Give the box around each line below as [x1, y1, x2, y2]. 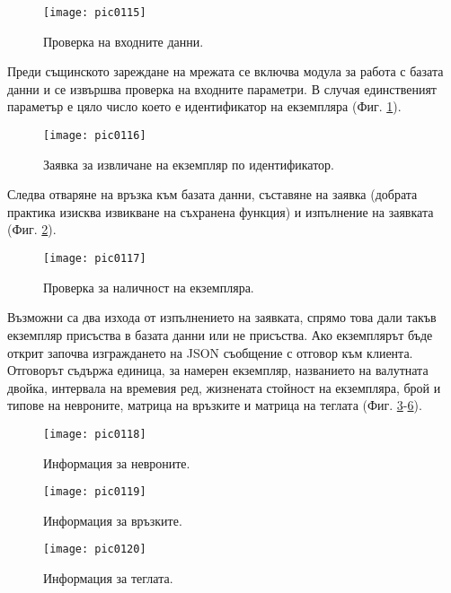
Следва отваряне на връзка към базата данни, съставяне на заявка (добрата [7, 185, 418, 204]
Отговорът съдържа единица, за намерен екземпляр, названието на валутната [7, 361, 429, 379]
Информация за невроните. [43, 453, 190, 472]
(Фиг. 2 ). [7, 220, 57, 239]
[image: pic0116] [43, 129, 146, 143]
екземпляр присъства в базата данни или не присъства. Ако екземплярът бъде [7, 325, 433, 344]
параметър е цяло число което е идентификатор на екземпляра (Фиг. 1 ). [7, 97, 402, 116]
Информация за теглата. [43, 569, 173, 588]
